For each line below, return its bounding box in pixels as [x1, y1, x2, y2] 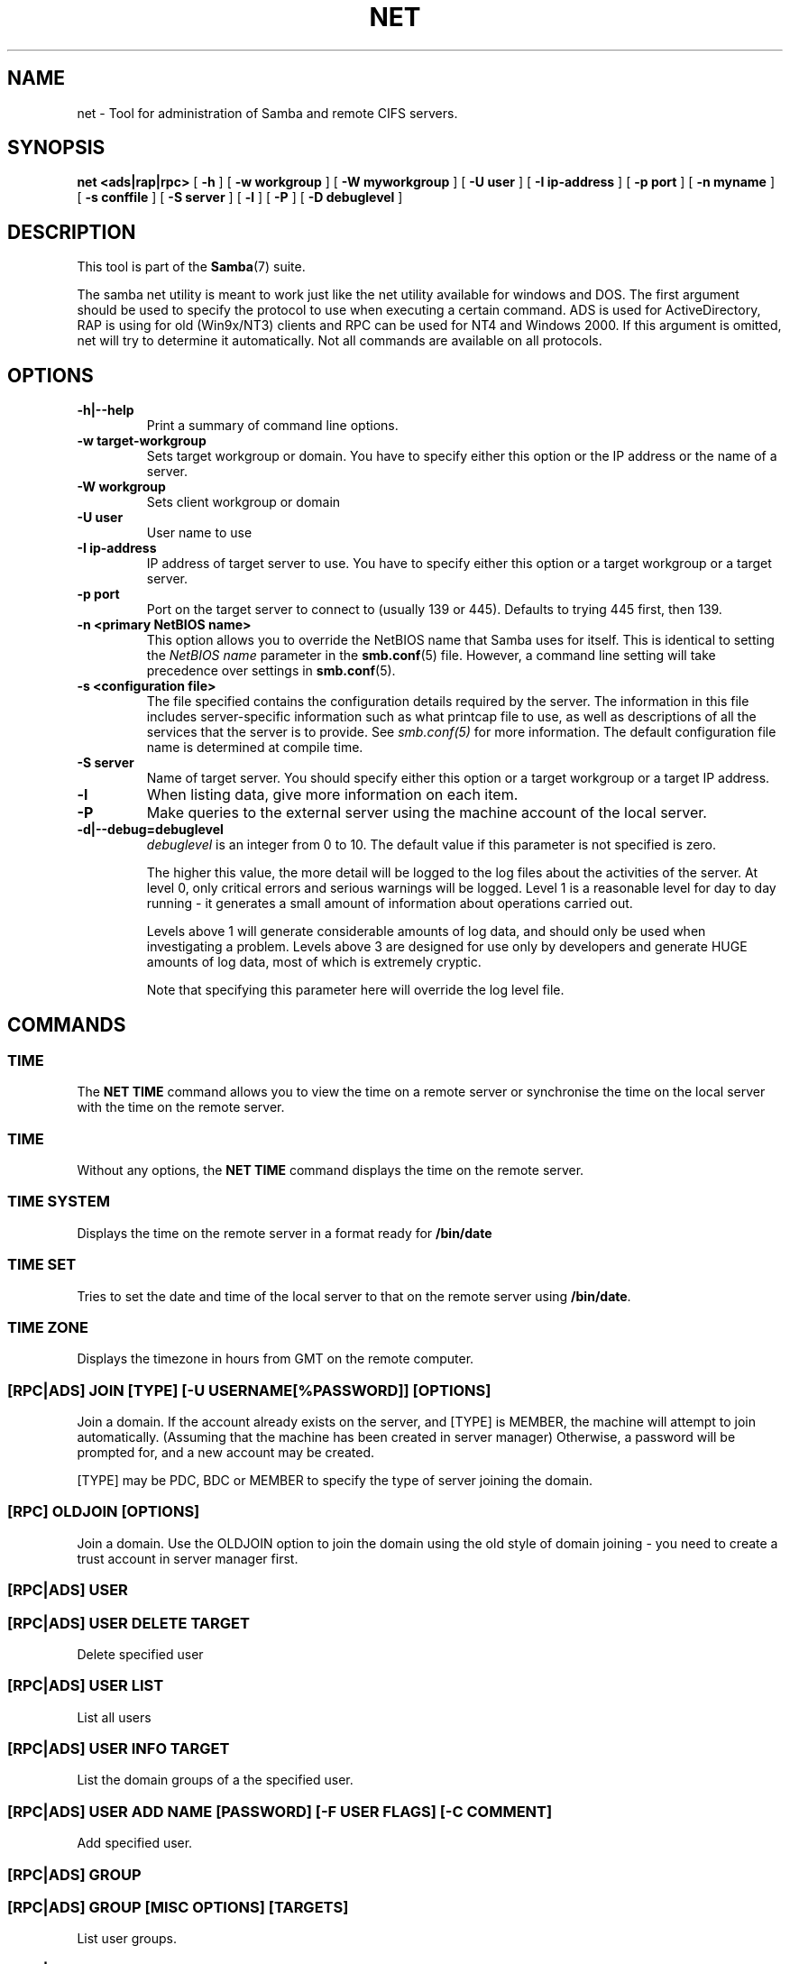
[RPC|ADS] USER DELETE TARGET [7, 1613, 250, 1632]
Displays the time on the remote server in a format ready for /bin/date [77, 1225, 492, 1241]
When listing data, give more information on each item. [146, 785, 519, 804]
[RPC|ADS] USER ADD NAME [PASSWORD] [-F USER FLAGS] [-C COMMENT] [7, 1802, 553, 1821]
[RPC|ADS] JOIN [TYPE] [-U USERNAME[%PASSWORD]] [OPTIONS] [7, 1381, 491, 1400]
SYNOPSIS [7, 136, 106, 160]
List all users [77, 1709, 152, 1725]
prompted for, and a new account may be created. [77, 1445, 375, 1461]
